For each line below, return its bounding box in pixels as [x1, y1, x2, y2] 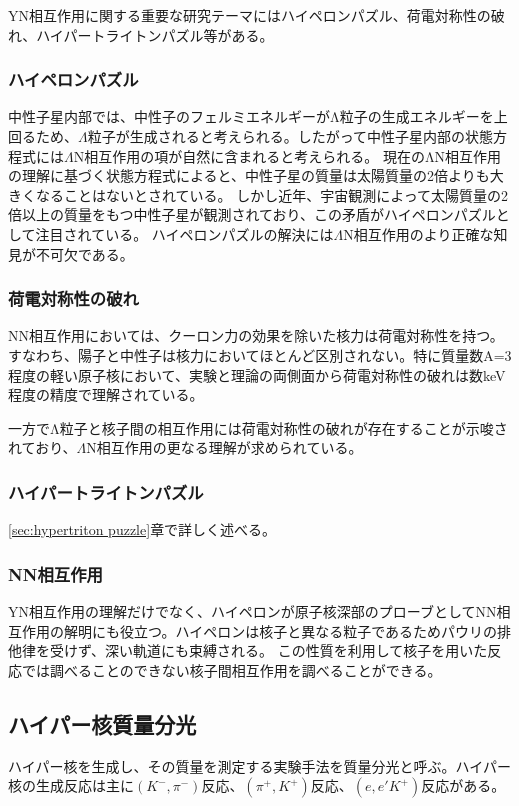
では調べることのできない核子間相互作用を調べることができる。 [21, 659, 442, 680]
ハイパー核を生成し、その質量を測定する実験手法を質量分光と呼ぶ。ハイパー [8, 755, 511, 776]
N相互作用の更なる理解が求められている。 [86, 437, 363, 458]
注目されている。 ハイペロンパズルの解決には [35, 223, 334, 244]
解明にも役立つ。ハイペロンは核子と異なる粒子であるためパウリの [63, 620, 498, 641]
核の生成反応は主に [8, 775, 134, 796]
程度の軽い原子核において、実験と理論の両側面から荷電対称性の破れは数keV [8, 364, 506, 385]
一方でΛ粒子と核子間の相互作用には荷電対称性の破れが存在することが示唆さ [8, 417, 508, 438]
